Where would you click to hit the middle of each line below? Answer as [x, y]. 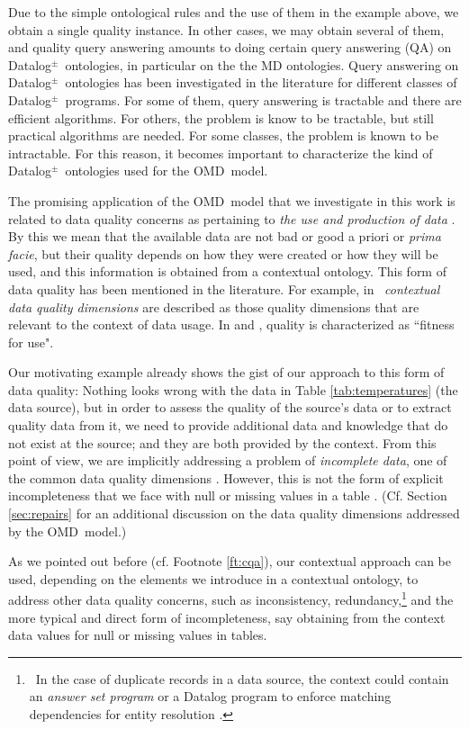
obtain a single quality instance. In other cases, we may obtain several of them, [226, 29]
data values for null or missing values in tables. [138, 635]
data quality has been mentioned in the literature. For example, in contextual [224, 288]
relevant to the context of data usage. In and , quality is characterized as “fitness [231, 324]
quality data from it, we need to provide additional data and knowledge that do [228, 425]
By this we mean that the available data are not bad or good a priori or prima [225, 236]
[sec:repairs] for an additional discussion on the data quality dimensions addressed [234, 513]
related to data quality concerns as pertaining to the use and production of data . [232, 218]
